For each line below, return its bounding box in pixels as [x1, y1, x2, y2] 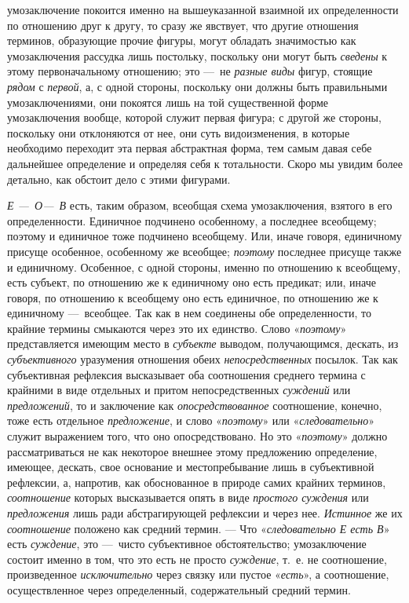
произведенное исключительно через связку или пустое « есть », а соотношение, [7, 566, 389, 583]
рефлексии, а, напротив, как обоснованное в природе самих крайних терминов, [7, 473, 386, 490]
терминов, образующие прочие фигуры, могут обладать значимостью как [7, 32, 356, 49]
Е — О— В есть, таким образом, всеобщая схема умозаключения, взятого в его [7, 197, 393, 214]
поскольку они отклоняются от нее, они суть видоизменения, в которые [7, 124, 350, 141]
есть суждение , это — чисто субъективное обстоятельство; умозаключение [7, 535, 367, 552]
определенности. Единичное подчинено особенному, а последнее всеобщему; [7, 212, 377, 228]
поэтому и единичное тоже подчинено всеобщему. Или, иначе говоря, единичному [7, 228, 402, 244]
